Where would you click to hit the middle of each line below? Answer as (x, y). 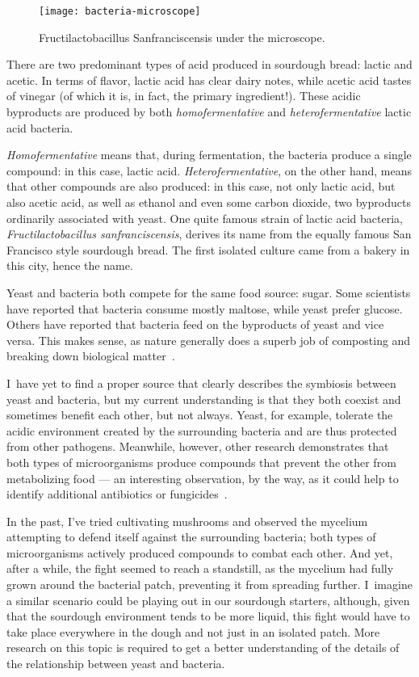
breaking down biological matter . (91, 356)
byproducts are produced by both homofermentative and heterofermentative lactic (209, 112)
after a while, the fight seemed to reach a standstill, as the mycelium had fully (200, 568)
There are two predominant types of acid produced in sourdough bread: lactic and (209, 64)
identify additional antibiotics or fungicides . (117, 494)
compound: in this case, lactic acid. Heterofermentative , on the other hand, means (209, 170)
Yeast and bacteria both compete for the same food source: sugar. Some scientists (209, 292)
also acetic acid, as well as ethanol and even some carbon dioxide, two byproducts (209, 202)
